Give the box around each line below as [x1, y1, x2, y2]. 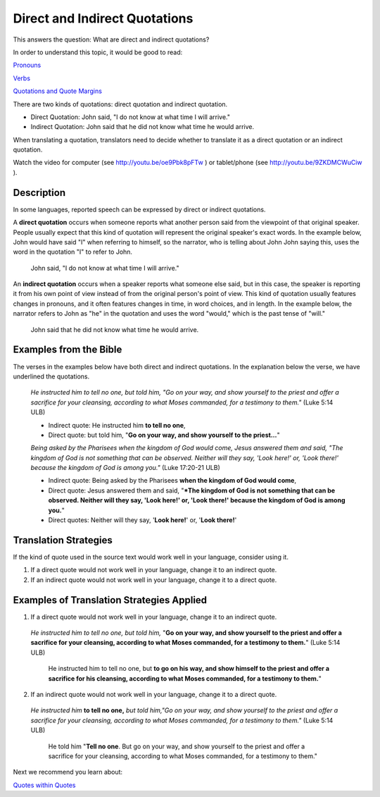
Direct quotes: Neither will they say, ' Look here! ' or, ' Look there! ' [48, 516, 237, 524]
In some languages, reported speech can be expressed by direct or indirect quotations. [13, 205, 266, 214]
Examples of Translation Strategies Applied [13, 594, 208, 606]
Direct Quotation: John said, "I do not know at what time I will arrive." [30, 113, 230, 121]
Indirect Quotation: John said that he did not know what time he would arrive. [30, 123, 255, 131]
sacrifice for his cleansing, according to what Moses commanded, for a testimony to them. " [48, 674, 322, 683]
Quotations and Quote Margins [13, 87, 102, 95]
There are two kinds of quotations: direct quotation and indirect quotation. [13, 99, 228, 109]
